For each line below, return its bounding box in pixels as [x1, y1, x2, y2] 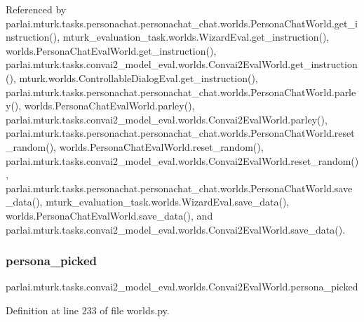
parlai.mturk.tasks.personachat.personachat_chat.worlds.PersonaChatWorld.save [6, 180, 353, 195]
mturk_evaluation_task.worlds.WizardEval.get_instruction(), [62, 29, 330, 44]
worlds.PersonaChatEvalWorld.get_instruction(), [6, 43, 217, 58]
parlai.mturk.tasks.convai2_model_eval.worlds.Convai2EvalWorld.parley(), [6, 112, 328, 126]
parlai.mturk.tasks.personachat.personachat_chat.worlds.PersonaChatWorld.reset [6, 126, 355, 140]
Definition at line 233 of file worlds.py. [6, 302, 170, 317]
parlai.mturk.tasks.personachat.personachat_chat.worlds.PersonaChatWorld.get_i [6, 15, 358, 30]
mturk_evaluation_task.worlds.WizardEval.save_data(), [46, 194, 290, 209]
